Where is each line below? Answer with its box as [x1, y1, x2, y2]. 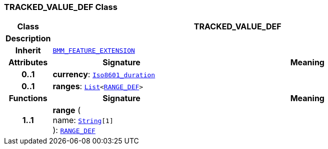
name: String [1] [52, 115, 113, 126]
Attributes [8, 57, 48, 68]
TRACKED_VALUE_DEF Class [4, 2, 117, 12]
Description [5, 33, 51, 44]
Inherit [15, 45, 41, 56]
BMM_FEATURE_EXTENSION [52, 46, 135, 54]
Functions [8, 93, 47, 104]
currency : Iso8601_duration [52, 69, 155, 80]
